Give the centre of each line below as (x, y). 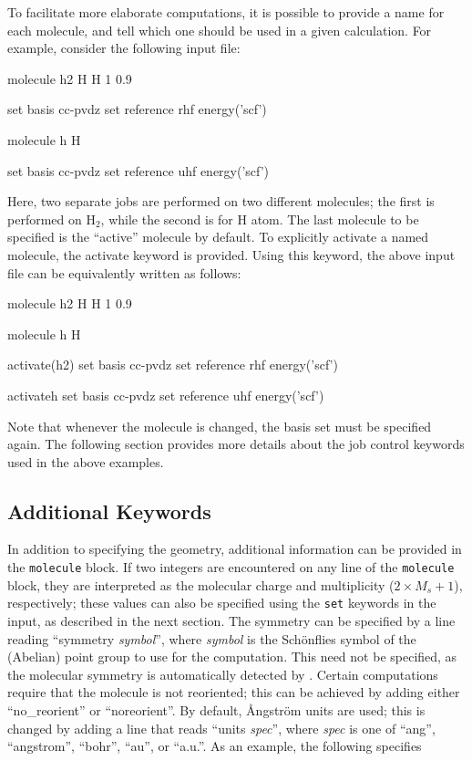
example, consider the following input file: (124, 48)
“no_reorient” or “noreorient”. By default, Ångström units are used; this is (216, 709)
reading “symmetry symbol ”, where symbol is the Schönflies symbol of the (212, 638)
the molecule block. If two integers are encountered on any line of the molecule (231, 567)
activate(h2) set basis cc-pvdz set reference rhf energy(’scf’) (173, 365)
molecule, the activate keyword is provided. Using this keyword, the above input (231, 254)
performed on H (51, 219)
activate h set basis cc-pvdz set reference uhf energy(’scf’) (166, 395)
